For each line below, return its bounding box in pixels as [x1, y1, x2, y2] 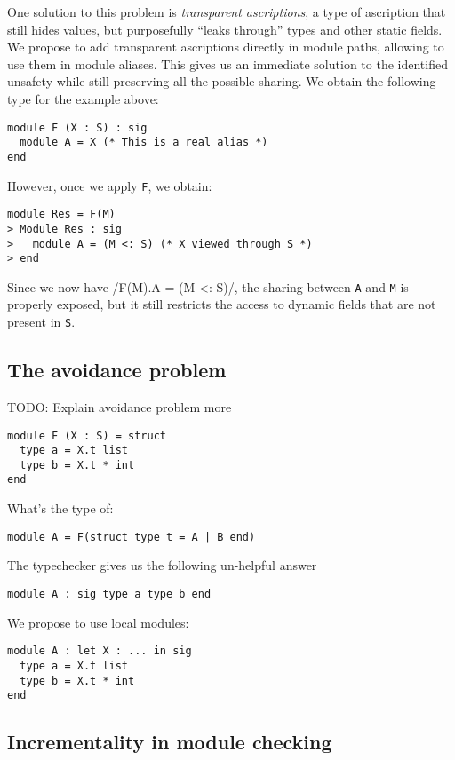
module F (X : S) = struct [7, 429, 166, 442]
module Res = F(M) [7, 208, 116, 221]
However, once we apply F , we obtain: [7, 176, 212, 194]
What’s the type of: [7, 499, 114, 518]
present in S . [7, 313, 76, 331]
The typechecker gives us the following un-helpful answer [7, 556, 317, 574]
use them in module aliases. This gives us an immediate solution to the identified [7, 54, 448, 73]
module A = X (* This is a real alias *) [20, 136, 268, 149]
